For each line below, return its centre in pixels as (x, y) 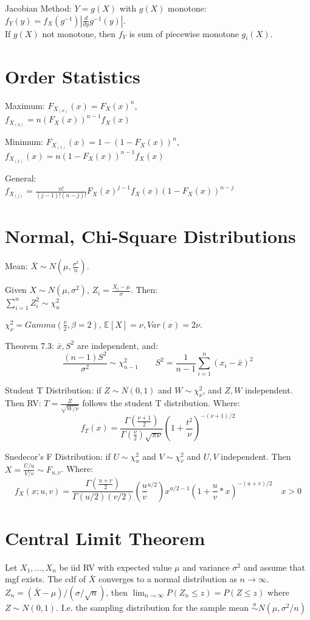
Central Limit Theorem (105, 537)
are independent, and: (117, 345)
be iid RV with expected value (115, 567)
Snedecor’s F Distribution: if (58, 456)
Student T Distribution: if (53, 390)
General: (21, 178)
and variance (206, 567)
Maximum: (25, 105)
